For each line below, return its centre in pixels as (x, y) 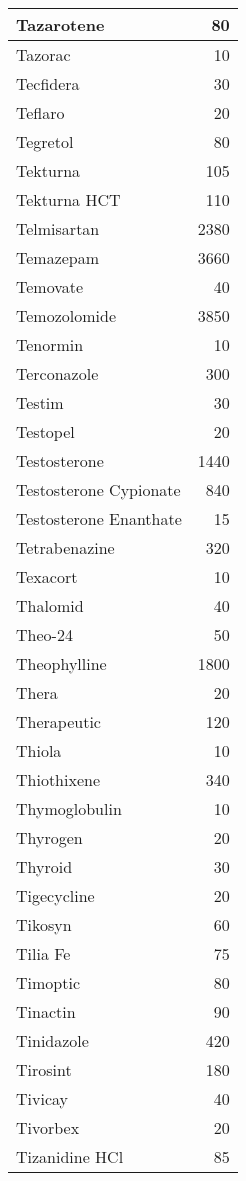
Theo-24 (44, 634)
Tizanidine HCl (70, 1156)
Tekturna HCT (68, 199)
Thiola (39, 750)
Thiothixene (58, 779)
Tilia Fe (43, 953)
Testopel (45, 431)
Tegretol (45, 141)
